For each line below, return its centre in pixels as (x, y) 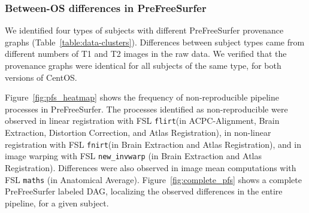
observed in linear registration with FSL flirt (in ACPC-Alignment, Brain (142, 121)
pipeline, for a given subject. (57, 203)
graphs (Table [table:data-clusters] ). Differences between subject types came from (155, 42)
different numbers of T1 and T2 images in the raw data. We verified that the (146, 54)
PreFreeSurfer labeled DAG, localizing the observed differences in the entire (144, 191)
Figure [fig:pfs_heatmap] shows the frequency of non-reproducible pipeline (142, 97)
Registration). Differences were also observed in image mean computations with (151, 167)
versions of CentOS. (41, 77)
